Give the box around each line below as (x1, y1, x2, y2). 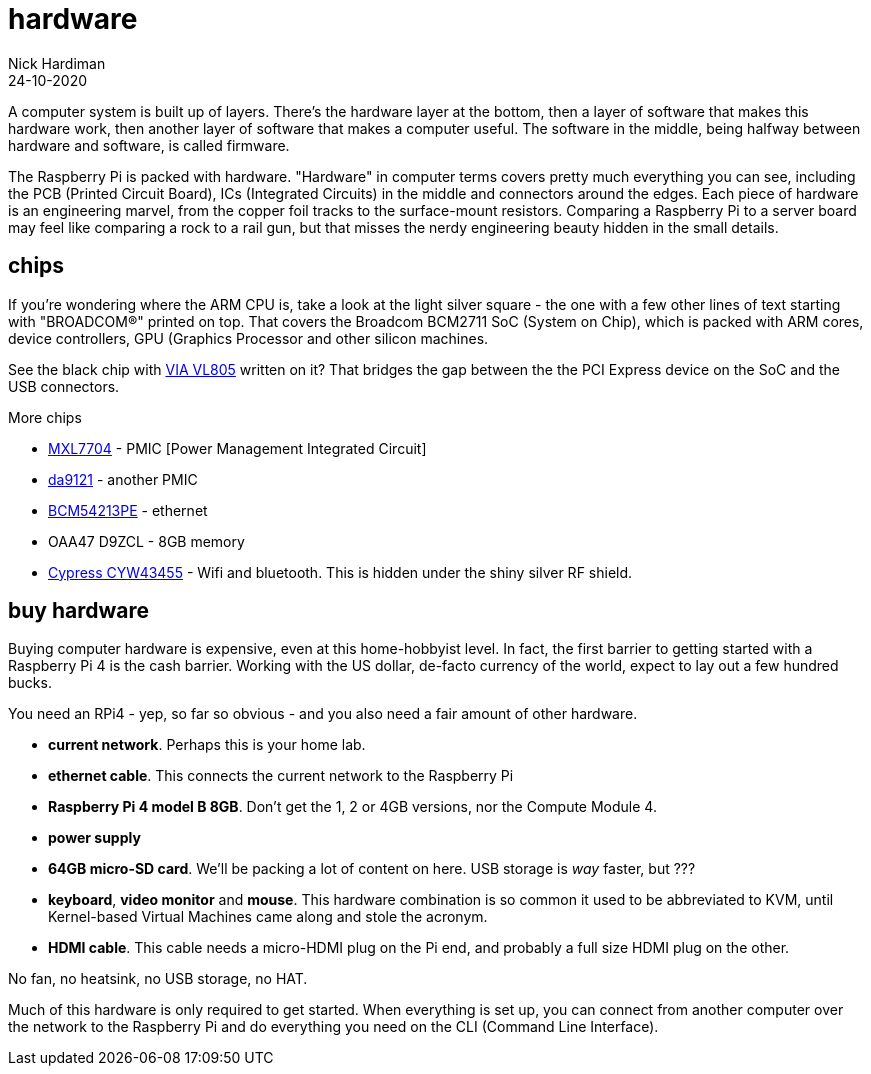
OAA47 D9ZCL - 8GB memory (48, 532, 245, 550)
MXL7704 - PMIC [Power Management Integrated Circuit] (48, 439, 427, 457)
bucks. (8, 674, 52, 692)
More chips (8, 408, 82, 426)
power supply (48, 829, 141, 847)
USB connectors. (8, 377, 120, 395)
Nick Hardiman (8, 54, 106, 72)
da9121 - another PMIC (48, 470, 198, 488)
